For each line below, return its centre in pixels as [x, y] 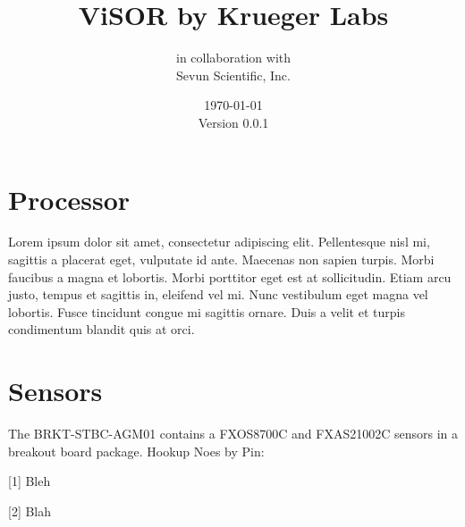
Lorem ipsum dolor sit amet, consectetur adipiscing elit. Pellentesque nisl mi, [219, 242]
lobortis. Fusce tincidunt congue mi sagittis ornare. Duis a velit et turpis [207, 311]
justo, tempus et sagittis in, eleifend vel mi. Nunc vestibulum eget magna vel [218, 294]
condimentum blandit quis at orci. [101, 329]
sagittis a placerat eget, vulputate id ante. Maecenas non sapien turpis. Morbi [221, 259]
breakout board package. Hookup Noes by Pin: [136, 451]
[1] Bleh [30, 481]
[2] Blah [30, 510]
